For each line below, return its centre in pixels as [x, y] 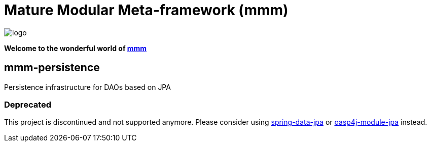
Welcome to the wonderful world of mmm [76, 48]
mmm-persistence [52, 68]
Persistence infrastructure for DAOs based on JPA [87, 87]
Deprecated [28, 104]
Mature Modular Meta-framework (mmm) [146, 10]
